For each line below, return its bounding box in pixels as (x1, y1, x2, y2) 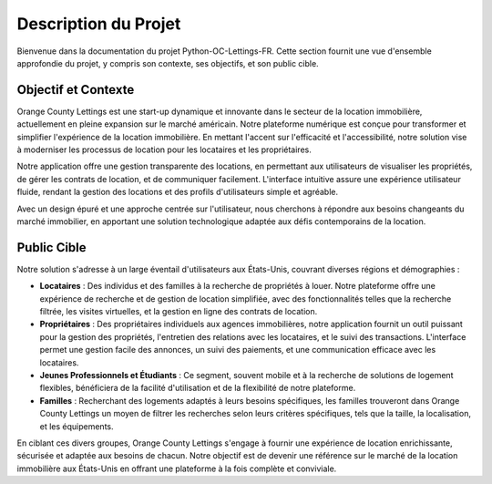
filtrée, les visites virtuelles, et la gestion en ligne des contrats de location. (39, 306, 318, 317)
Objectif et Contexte (16, 82, 135, 98)
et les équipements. (39, 420, 114, 432)
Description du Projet (16, 14, 181, 34)
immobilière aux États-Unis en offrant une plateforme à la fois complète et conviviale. (16, 463, 337, 474)
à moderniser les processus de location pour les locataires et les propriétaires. (16, 144, 312, 155)
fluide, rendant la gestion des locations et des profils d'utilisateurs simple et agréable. (16, 187, 339, 198)
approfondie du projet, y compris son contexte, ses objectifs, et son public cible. (16, 57, 319, 68)
